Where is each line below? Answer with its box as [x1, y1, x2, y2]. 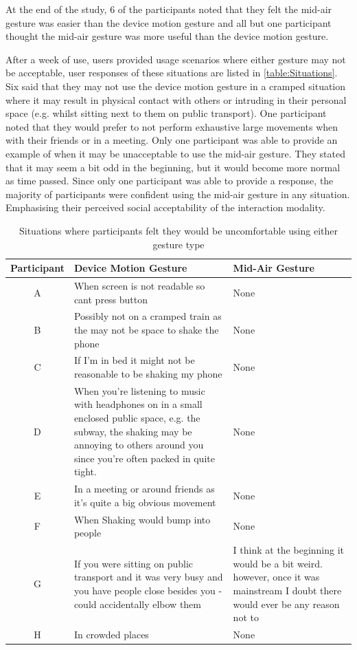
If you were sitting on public [73, 556, 194, 570]
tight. [73, 464, 97, 479]
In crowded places [73, 627, 149, 641]
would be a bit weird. [233, 556, 323, 570]
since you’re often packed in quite [73, 451, 215, 465]
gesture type [152, 237, 205, 251]
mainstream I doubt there [233, 583, 342, 597]
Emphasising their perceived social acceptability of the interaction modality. [5, 200, 325, 215]
